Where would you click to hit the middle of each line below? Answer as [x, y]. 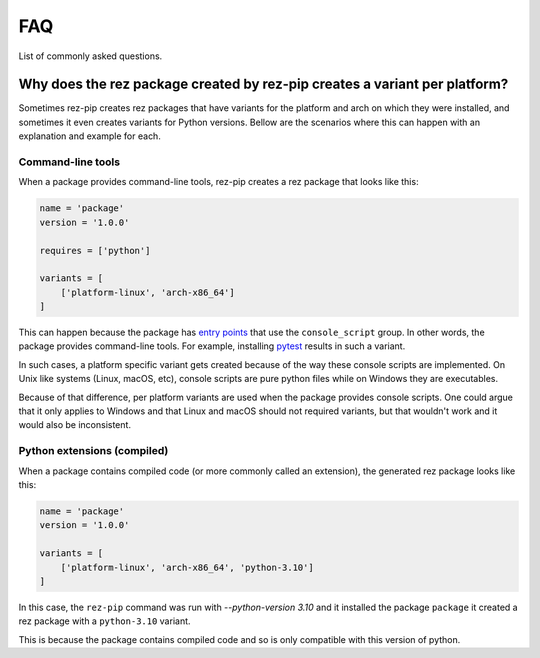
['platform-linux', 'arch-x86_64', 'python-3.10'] [187, 567]
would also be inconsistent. [75, 425]
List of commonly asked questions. [90, 56]
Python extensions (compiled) [93, 451]
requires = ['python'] [95, 250]
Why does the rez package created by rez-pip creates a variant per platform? [263, 84]
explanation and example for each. [90, 136]
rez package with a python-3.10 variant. [104, 621]
